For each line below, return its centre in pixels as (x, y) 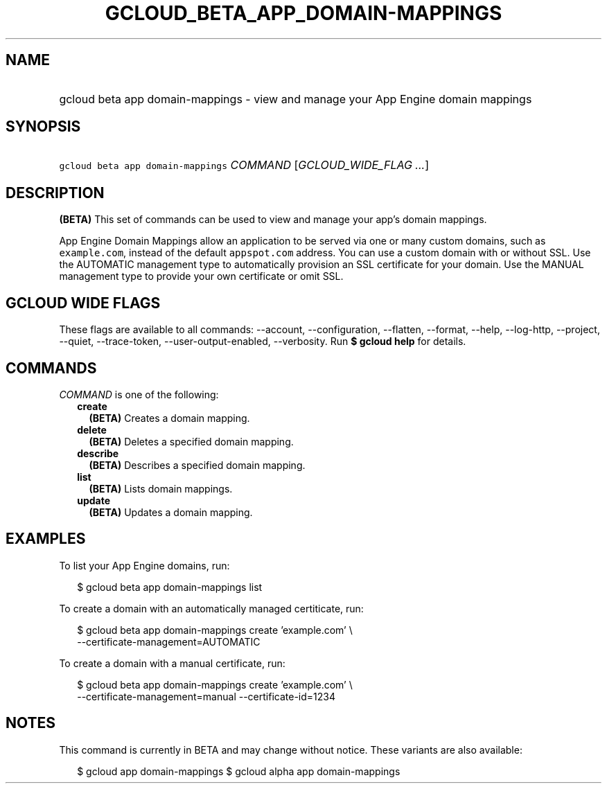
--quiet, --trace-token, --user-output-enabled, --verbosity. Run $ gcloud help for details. (263, 342)
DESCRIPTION (55, 193)
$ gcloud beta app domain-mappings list (170, 587)
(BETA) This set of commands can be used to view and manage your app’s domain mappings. (273, 220)
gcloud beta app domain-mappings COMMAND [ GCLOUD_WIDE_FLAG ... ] (244, 165)
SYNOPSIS (43, 127)
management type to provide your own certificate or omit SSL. (201, 276)
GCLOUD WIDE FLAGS (83, 303)
